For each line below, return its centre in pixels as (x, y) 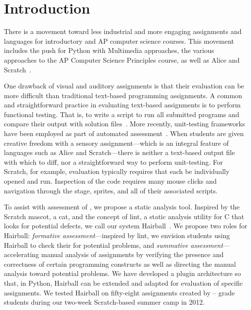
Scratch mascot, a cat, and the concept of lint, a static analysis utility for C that (124, 216)
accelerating (22, 254)
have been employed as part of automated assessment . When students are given (124, 133)
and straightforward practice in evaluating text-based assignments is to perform (122, 105)
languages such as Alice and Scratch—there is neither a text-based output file (119, 152)
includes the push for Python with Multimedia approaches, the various (109, 50)
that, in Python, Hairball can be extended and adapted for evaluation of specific (123, 283)
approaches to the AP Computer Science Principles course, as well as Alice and (122, 60)
